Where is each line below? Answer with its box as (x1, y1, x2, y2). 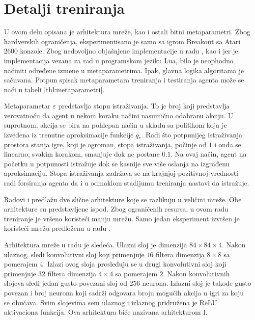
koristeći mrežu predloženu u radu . (4, 223, 111, 233)
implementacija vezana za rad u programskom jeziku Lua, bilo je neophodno (4, 55, 234, 65)
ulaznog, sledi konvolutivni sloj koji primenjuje (4, 249, 144, 259)
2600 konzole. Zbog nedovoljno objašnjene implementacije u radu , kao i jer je (4, 46, 238, 56)
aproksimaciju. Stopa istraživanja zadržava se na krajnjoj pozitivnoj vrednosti (4, 168, 238, 178)
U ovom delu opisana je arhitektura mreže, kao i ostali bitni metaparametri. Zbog (4, 27, 251, 37)
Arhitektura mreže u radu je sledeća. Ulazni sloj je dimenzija (4, 240, 187, 249)
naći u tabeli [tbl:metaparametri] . (4, 84, 105, 94)
